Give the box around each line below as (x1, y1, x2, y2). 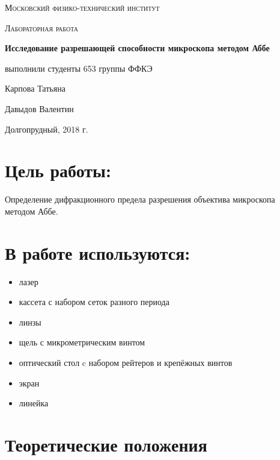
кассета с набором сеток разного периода (19, 295, 169, 308)
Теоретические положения (5, 432, 207, 456)
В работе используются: (5, 240, 190, 265)
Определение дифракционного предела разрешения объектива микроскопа (5, 193, 275, 206)
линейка (19, 397, 49, 409)
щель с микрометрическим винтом (19, 336, 145, 348)
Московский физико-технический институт (5, 1, 160, 13)
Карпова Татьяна (5, 82, 65, 95)
